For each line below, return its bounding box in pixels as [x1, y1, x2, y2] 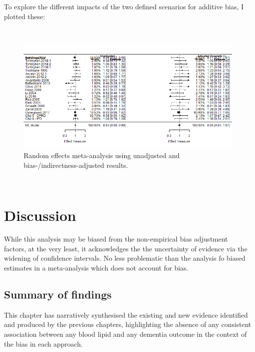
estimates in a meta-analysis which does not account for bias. [4, 263, 188, 273]
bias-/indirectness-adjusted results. [24, 160, 128, 170]
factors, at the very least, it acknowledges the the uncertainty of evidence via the [4, 243, 248, 253]
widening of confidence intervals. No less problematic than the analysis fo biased [4, 253, 246, 263]
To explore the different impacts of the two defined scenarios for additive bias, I [4, 1, 244, 11]
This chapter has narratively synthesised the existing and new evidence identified [4, 309, 248, 320]
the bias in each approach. [4, 338, 83, 349]
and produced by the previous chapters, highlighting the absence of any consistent [4, 319, 251, 329]
